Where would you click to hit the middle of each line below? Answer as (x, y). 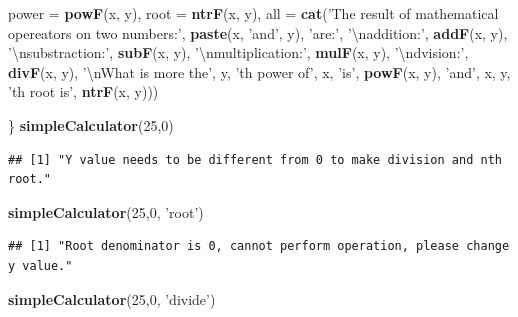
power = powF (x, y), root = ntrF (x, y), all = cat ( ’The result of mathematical (253, 13)
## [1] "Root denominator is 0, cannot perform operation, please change (259, 246)
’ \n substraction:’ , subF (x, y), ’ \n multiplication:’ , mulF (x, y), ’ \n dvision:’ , (238, 52)
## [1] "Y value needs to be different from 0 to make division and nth (255, 159)
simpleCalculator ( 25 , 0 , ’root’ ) (106, 211)
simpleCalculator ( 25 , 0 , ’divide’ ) (112, 298)
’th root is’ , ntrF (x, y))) (83, 91)
